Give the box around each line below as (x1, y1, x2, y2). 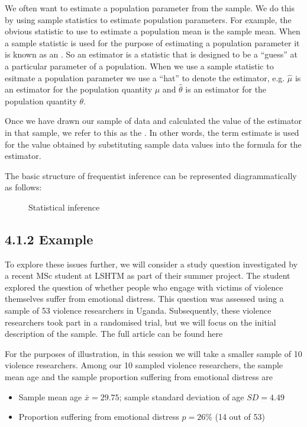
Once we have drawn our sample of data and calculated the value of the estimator (5, 114, 302, 127)
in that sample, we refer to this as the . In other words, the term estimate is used (5, 126, 299, 138)
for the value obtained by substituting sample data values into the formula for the (5, 138, 302, 150)
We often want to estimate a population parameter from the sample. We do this (5, 2, 295, 14)
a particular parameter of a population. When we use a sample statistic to (5, 59, 274, 72)
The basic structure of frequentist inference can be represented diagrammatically (5, 169, 297, 181)
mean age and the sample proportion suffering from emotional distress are (5, 371, 273, 383)
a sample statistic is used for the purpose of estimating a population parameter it (5, 36, 300, 49)
